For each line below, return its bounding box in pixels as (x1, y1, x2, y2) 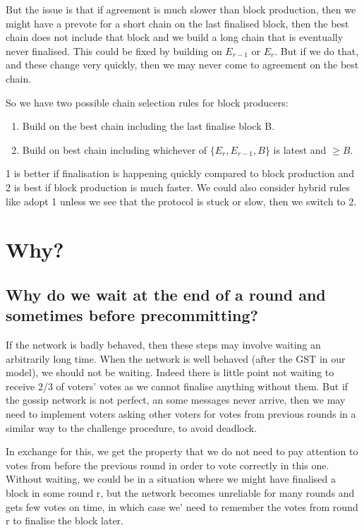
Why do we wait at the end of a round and (6, 283, 326, 305)
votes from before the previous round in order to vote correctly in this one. (6, 457, 329, 472)
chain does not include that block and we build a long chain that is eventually (6, 30, 344, 44)
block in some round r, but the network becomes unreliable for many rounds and (6, 486, 355, 500)
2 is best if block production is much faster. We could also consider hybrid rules (6, 179, 351, 194)
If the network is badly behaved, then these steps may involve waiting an (6, 337, 321, 352)
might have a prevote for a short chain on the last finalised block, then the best (6, 16, 349, 30)
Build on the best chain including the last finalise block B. (22, 119, 275, 133)
